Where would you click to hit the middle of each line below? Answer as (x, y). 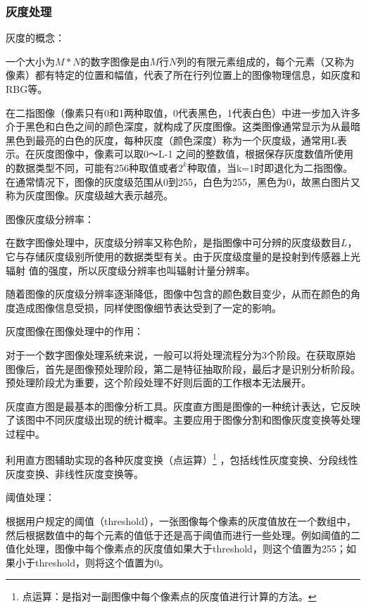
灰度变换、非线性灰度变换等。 (75, 473)
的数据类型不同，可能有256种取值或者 (92, 167)
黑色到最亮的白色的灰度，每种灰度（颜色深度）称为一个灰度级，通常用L (171, 140)
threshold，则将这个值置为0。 (102, 562)
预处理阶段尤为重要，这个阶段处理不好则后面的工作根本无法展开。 (158, 382)
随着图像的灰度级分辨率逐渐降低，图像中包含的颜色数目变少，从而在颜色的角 (183, 294)
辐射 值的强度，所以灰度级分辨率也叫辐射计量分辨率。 (131, 270)
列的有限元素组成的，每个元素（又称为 (266, 61)
